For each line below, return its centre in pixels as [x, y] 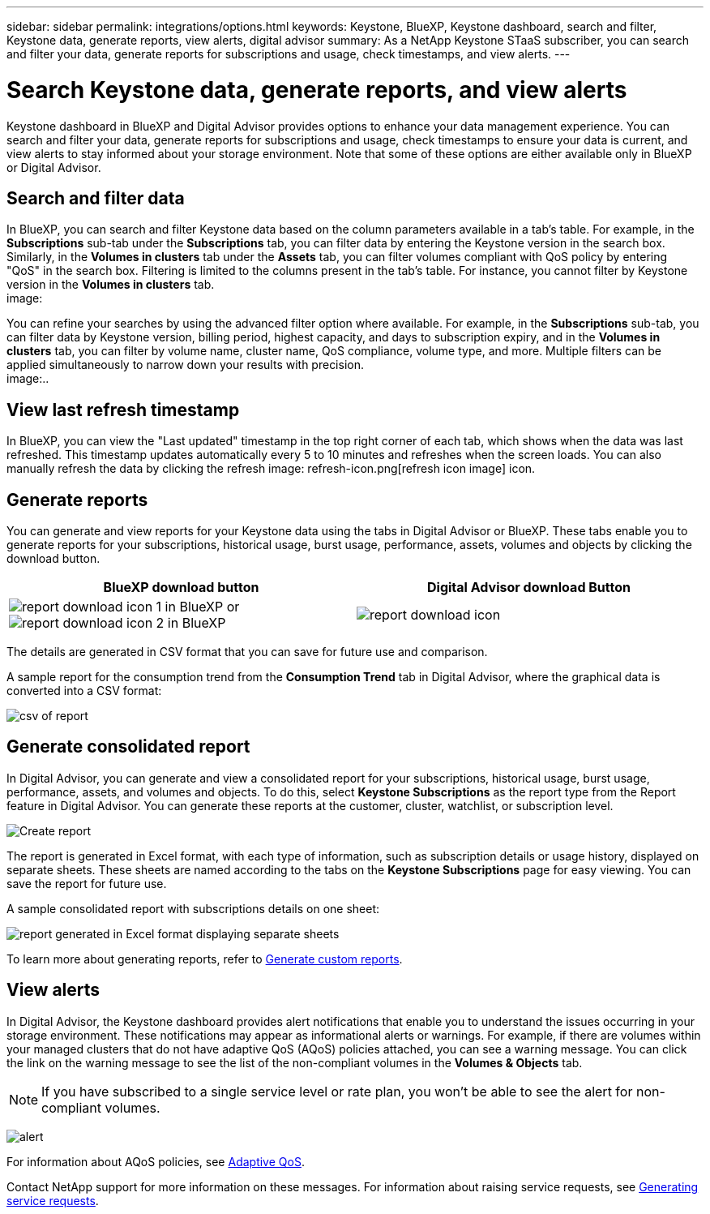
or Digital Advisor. [54, 167]
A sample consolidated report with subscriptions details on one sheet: [193, 908]
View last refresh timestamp [123, 410]
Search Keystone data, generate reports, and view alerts [317, 90]
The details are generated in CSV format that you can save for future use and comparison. [247, 652]
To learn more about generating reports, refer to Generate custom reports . [205, 959]
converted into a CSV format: [84, 691]
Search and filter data [96, 198]
